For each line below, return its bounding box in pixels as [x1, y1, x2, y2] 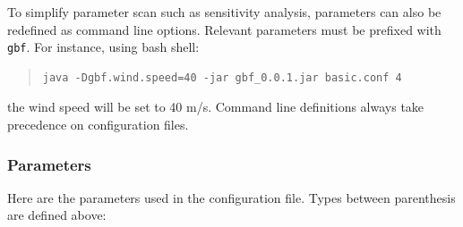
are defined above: [7, 206, 107, 224]
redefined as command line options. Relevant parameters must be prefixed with [7, 20, 442, 38]
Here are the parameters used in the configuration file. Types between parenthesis [7, 188, 456, 206]
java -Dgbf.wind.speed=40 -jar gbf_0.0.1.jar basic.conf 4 [42, 71, 402, 84]
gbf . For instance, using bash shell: [7, 38, 200, 56]
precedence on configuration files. [7, 115, 189, 134]
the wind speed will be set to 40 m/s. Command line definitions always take [7, 97, 424, 116]
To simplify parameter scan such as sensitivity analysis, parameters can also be [7, 3, 442, 21]
